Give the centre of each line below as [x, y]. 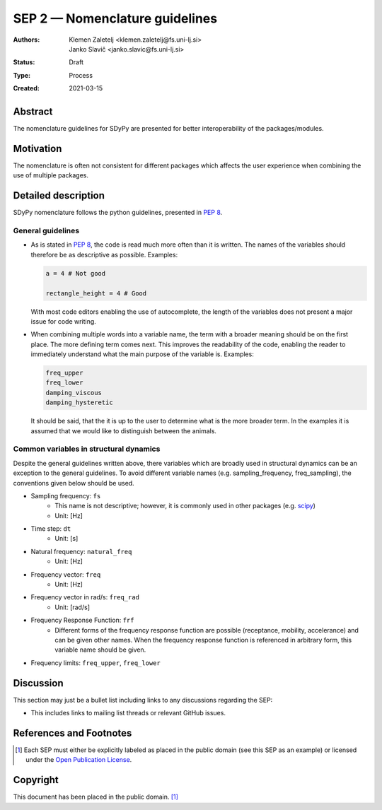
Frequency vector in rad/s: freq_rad [85, 597]
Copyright [36, 780]
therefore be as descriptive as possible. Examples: [104, 254]
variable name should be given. [100, 650]
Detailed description [59, 195]
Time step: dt [51, 529]
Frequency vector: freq [66, 574]
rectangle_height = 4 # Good [96, 293]
